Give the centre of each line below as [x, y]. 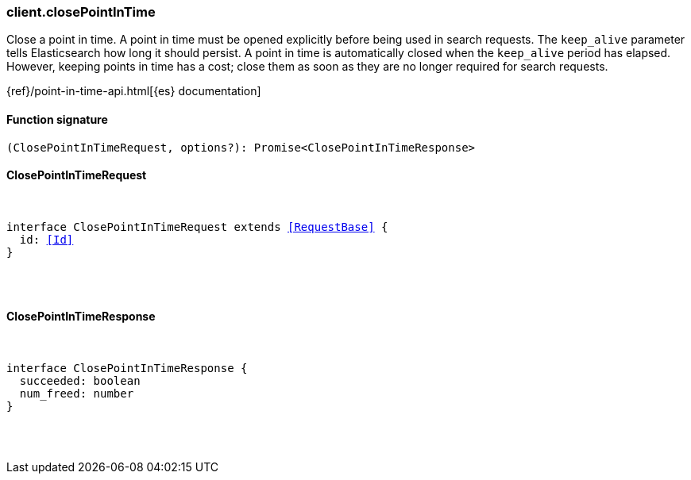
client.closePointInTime [81, 12]
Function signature [57, 119]
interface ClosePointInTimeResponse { [127, 369]
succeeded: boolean [80, 381]
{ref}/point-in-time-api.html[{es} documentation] [134, 91]
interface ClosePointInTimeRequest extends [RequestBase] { [197, 227]
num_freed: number [77, 394]
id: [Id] [46, 239]
